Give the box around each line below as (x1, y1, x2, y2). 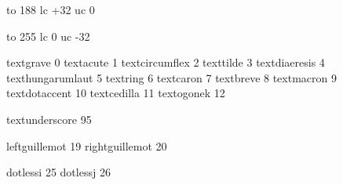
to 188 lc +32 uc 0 (6, 2, 95, 17)
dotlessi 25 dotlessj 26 (6, 164, 111, 180)
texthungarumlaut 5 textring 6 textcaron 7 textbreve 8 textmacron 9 (6, 69, 337, 85)
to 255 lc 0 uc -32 (6, 27, 90, 44)
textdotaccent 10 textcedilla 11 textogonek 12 (6, 85, 225, 101)
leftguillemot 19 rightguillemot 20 (6, 137, 167, 154)
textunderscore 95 (6, 111, 92, 127)
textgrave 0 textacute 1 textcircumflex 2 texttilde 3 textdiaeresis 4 (6, 54, 325, 71)
